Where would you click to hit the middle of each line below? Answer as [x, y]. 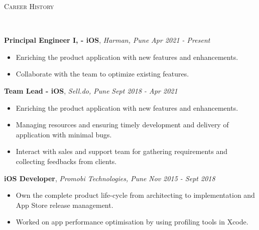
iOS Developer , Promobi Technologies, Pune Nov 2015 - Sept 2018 [110, 178]
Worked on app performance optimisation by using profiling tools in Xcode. [132, 222]
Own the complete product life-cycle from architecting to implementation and [135, 195]
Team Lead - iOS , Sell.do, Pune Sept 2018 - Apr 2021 [91, 90]
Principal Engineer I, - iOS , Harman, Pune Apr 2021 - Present [107, 40]
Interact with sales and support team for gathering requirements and [122, 151]
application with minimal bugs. [64, 134]
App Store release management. [64, 205]
